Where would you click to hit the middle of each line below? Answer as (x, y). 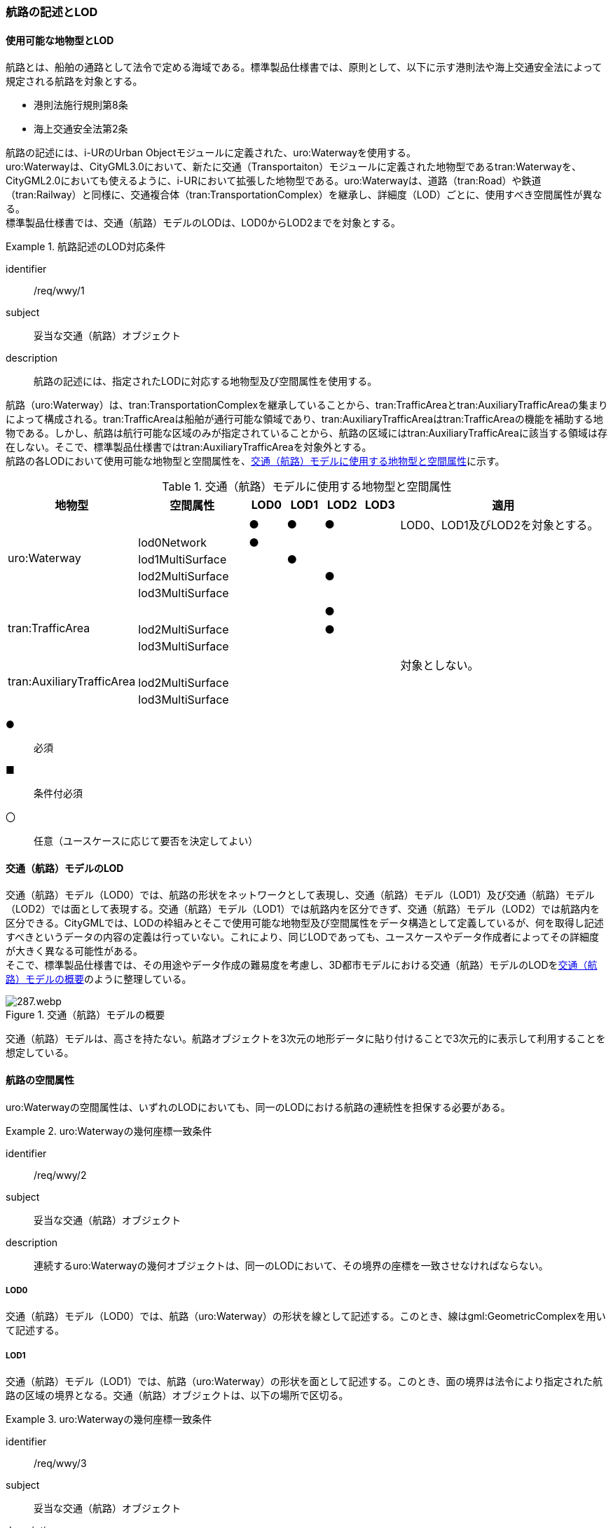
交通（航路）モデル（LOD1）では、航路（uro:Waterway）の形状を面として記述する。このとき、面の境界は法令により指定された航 (304, 1382)
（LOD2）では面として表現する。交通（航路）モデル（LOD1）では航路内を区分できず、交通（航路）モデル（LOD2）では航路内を (303, 909)
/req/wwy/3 (60, 1464)
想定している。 (40, 1053)
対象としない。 (440, 666)
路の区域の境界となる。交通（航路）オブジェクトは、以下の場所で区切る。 (177, 1396)
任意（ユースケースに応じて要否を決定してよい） (146, 841)
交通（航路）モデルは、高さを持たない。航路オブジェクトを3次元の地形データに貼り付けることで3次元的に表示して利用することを (306, 1039)
